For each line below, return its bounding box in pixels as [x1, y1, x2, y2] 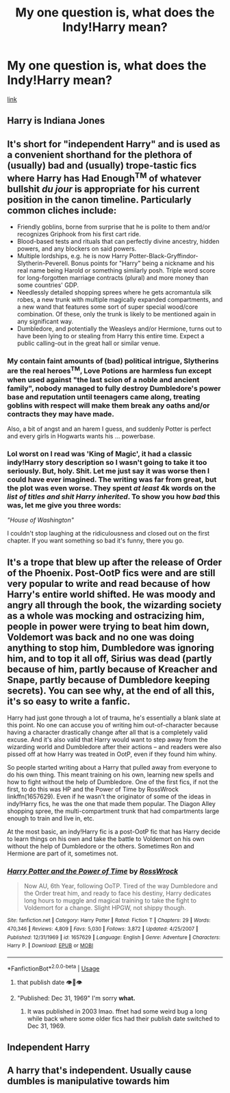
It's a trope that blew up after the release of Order [7, 556, 222, 568]
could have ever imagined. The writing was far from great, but [7, 475, 217, 484]
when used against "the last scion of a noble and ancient [7, 375, 200, 384]
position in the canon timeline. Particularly [7, 194, 192, 205]
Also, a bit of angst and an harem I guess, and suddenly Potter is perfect [7, 425, 212, 433]
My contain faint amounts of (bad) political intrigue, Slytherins [7, 356, 219, 366]
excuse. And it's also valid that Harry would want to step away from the [7, 736, 208, 744]
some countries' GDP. [16, 281, 79, 289]
